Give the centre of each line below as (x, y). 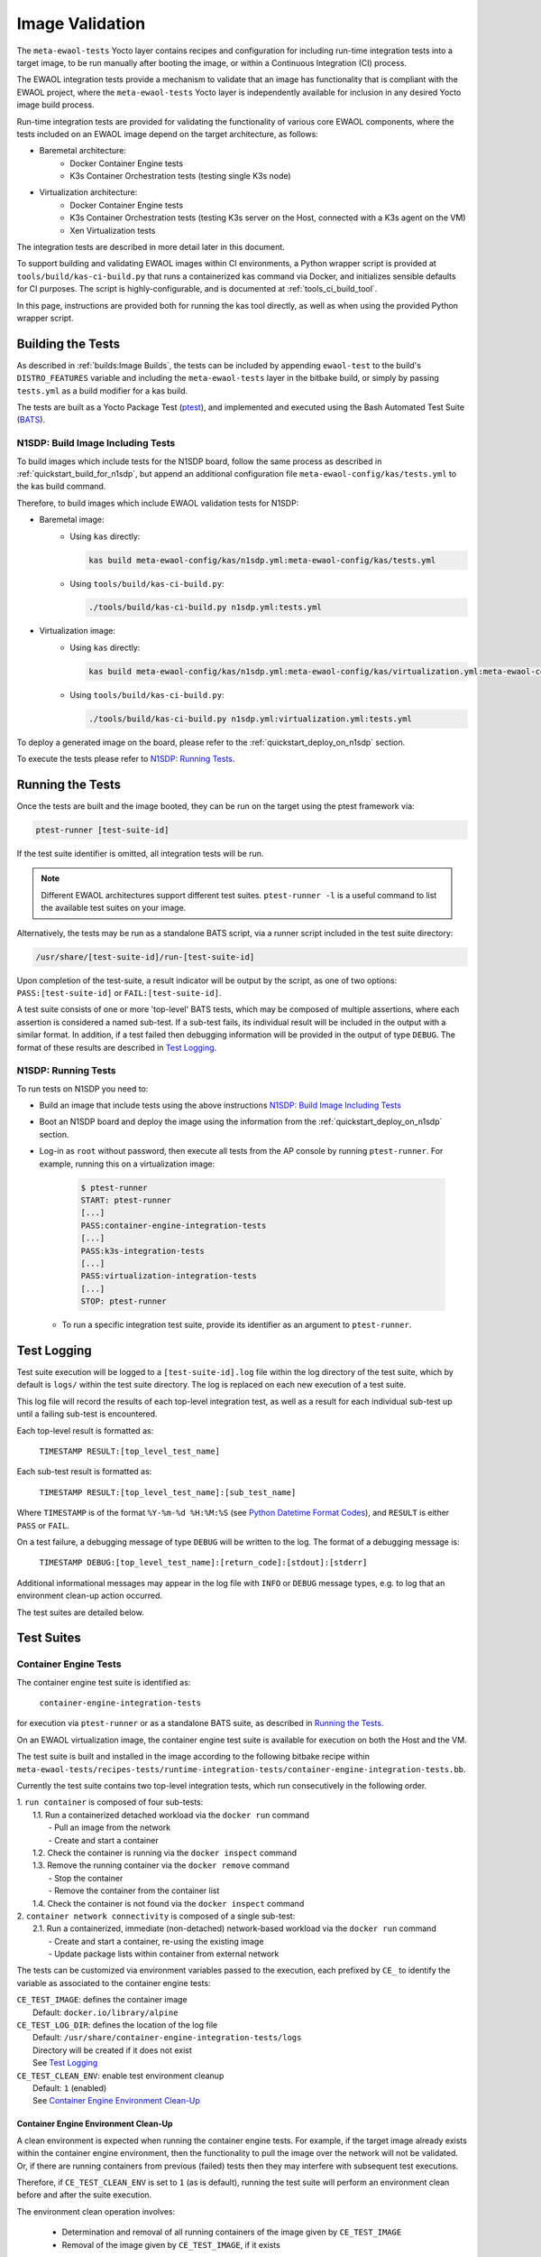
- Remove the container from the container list (134, 1890)
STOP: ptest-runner (124, 1301)
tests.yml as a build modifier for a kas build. (102, 390)
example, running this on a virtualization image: (127, 1164)
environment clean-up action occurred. (89, 1596)
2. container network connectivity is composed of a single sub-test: (156, 1916)
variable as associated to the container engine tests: (114, 1983)
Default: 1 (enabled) (70, 2088)
